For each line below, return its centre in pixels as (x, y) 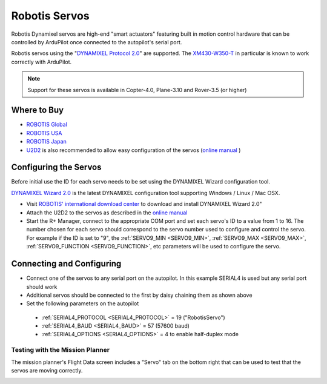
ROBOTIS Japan (46, 142)
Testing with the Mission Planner (61, 350)
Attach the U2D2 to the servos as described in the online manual (107, 213)
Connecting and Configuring (66, 264)
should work (42, 286)
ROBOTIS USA (44, 133)
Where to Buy (37, 110)
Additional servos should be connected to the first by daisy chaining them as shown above (139, 295)
